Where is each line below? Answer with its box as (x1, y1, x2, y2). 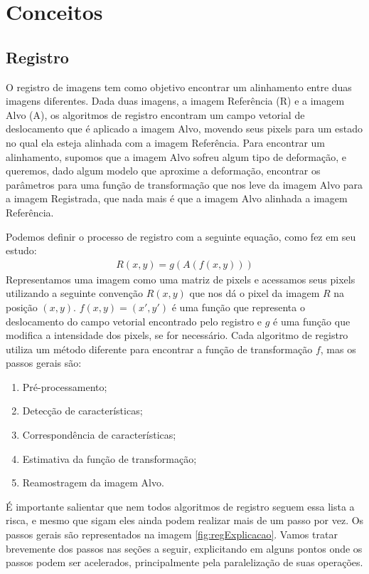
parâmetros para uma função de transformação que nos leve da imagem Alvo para (6, 177, 363, 192)
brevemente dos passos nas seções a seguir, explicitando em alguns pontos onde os (6, 541, 363, 555)
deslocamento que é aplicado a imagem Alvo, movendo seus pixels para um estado (6, 121, 363, 136)
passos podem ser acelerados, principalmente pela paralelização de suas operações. (6, 555, 363, 570)
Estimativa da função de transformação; (22, 451, 197, 466)
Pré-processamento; (22, 379, 107, 394)
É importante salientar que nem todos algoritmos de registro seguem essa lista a (6, 499, 355, 513)
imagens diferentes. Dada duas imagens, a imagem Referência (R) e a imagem (6, 93, 345, 108)
